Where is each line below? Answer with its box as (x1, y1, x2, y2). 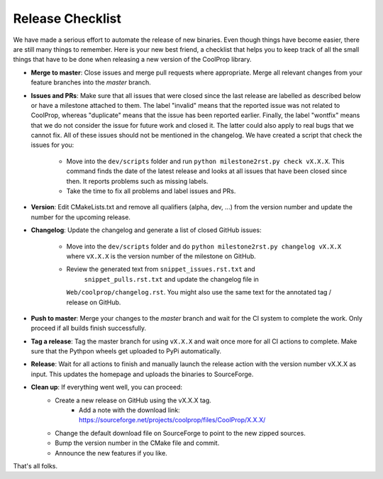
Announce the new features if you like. (55, 448, 168, 457)
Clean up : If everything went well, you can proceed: (30, 383, 183, 392)
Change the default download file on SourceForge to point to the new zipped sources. (55, 429, 306, 437)
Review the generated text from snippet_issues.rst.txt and (66, 265, 255, 273)
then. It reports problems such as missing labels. (66, 177, 209, 185)
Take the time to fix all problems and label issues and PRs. (66, 187, 236, 195)
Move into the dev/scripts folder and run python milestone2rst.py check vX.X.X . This (66, 157, 345, 165)
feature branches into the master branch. (30, 78, 152, 87)
